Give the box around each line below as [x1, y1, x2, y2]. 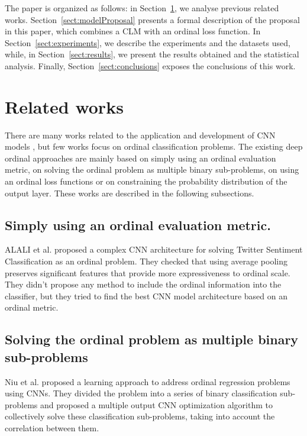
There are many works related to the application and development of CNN [5, 128, 276, 141]
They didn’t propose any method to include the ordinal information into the [5, 278, 282, 290]
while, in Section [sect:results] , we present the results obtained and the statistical [5, 48, 299, 60]
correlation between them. [5, 421, 99, 434]
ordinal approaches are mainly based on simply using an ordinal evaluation [5, 151, 276, 164]
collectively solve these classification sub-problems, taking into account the [5, 410, 275, 422]
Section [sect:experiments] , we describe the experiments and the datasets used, [5, 36, 290, 49]
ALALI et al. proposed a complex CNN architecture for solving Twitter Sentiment [5, 243, 303, 256]
